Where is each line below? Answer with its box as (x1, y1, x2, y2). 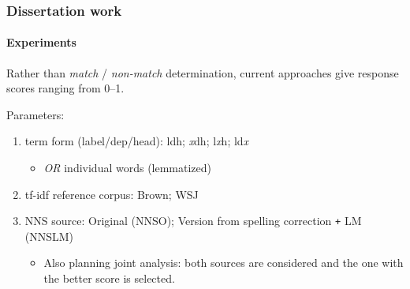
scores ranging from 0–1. (6, 80, 125, 96)
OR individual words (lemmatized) (43, 160, 212, 176)
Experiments (6, 34, 76, 51)
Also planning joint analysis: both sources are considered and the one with (43, 254, 404, 271)
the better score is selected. (43, 270, 175, 287)
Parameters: (6, 106, 65, 122)
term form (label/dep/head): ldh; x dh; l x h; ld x (24, 133, 249, 149)
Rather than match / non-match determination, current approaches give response (6, 64, 399, 81)
